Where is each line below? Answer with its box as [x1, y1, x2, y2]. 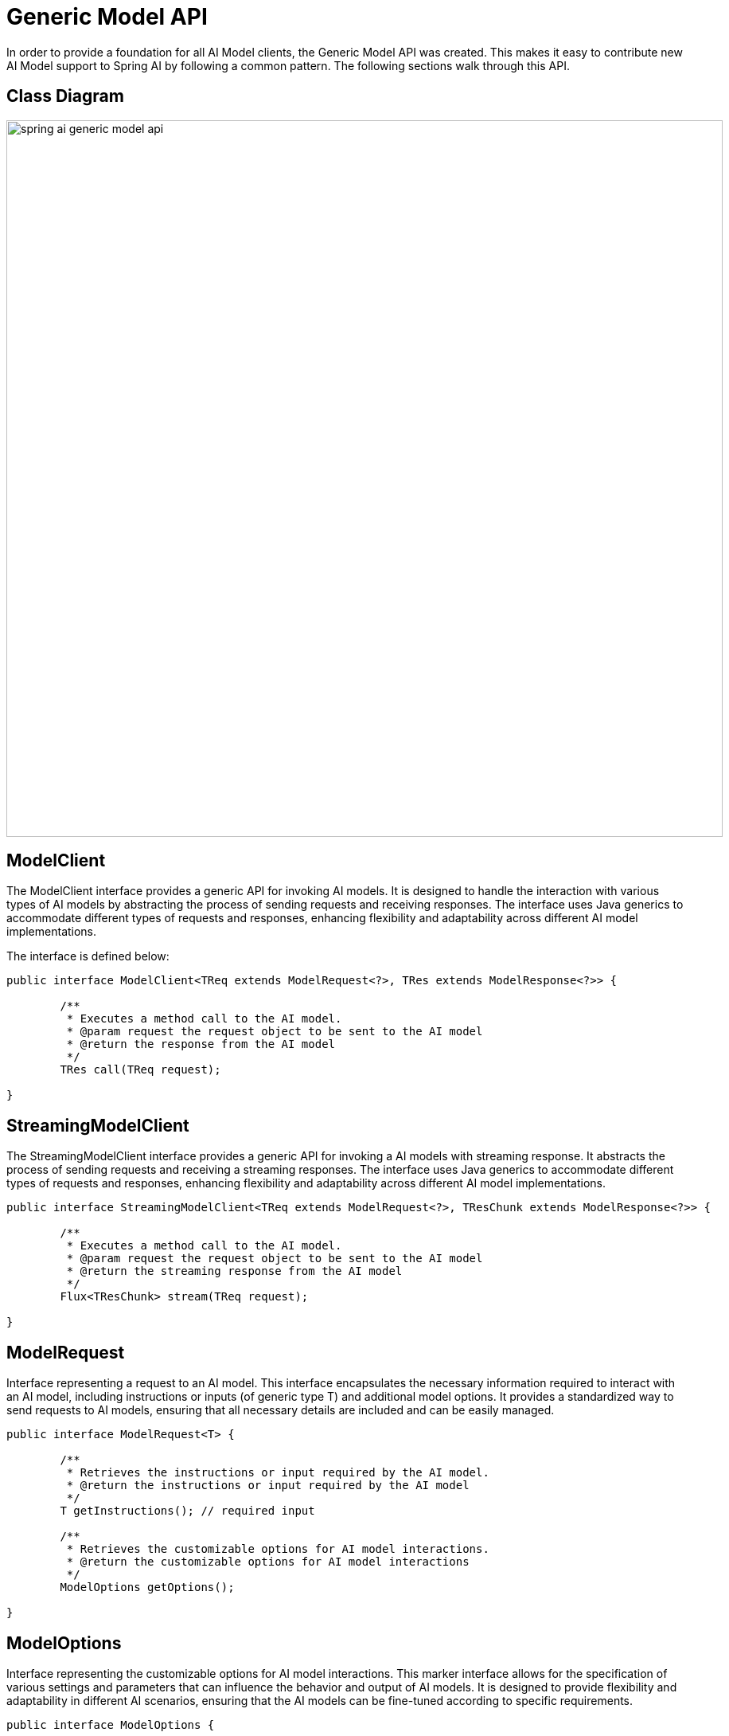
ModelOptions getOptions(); [60, 1581, 235, 1594]
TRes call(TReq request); [60, 1063, 221, 1077]
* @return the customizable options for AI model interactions [66, 1555, 470, 1569]
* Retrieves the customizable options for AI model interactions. [66, 1542, 489, 1556]
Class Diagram [6, 86, 124, 107]
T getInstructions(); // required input [60, 1504, 315, 1518]
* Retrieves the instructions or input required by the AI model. [66, 1466, 489, 1480]
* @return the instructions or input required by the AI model [66, 1479, 470, 1492]
